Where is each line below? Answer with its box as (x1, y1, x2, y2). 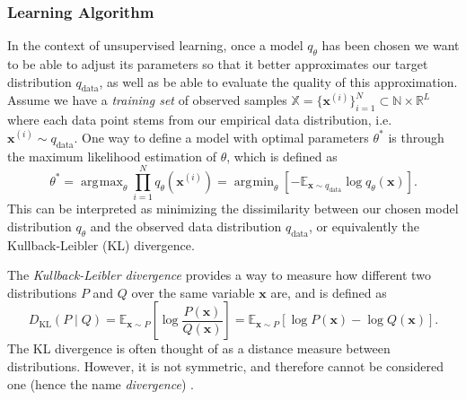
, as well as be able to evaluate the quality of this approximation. (99, 72, 458, 91)
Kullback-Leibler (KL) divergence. (7, 235, 195, 254)
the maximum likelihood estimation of (7, 146, 217, 165)
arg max (80, 175, 123, 188)
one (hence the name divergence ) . (7, 374, 194, 393)
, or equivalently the (309, 216, 419, 235)
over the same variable (131, 283, 255, 301)
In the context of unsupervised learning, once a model (7, 36, 303, 55)
